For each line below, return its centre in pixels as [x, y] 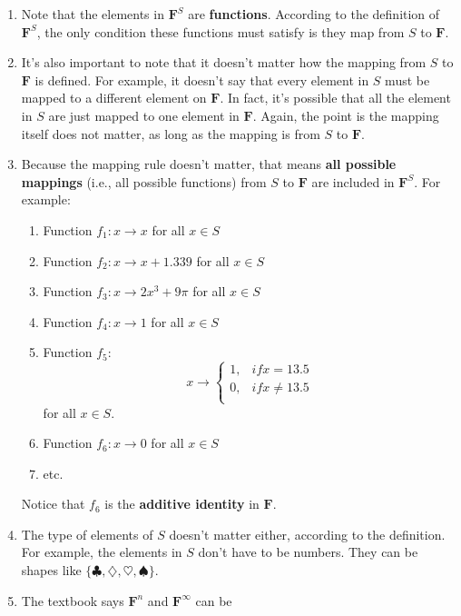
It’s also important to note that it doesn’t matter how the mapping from [224, 62]
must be [407, 79]
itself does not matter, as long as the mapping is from [171, 133]
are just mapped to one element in [144, 115]
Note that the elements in [93, 14]
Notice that [53, 504]
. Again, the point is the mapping [346, 115]
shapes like [51, 570]
